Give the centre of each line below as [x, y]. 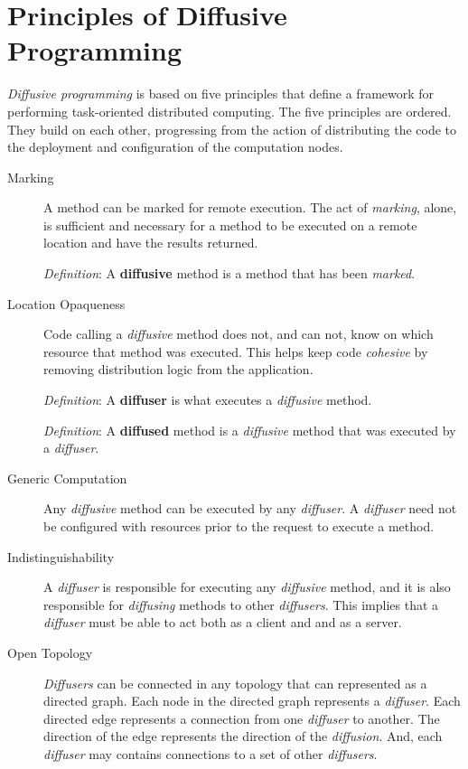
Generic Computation [67, 478]
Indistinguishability [61, 556]
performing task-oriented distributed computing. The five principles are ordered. [229, 111]
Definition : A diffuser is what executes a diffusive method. [208, 400]
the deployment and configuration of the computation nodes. [175, 147]
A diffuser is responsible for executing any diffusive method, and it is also [247, 587]
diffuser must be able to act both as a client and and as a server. [223, 622]
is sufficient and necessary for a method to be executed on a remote [230, 225]
